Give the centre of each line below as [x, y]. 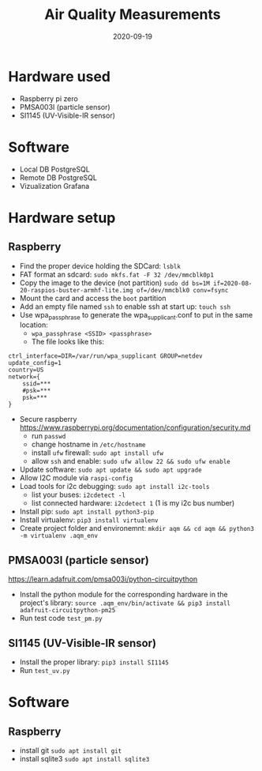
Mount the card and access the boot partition [93, 298]
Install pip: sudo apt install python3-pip [87, 512]
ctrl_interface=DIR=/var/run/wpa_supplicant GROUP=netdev [105, 356]
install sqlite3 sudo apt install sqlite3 [84, 759]
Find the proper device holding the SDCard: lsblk [100, 265]
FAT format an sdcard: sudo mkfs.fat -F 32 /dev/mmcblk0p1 [117, 274]
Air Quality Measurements [133, 15]
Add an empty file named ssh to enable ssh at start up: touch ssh [125, 307]
